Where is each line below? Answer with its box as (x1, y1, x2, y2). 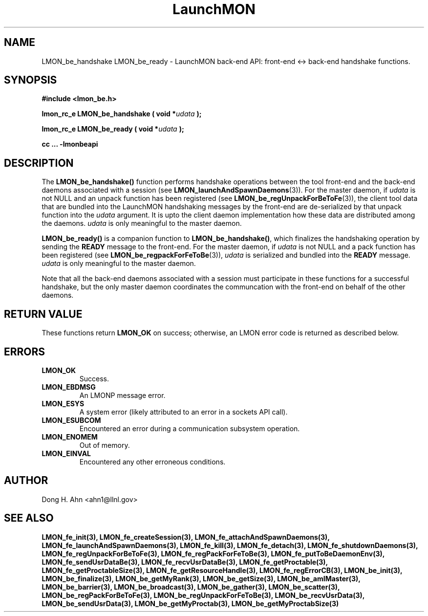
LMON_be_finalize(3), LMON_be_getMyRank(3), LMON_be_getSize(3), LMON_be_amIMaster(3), (42, 574, 361, 583)
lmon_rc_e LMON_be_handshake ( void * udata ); (42, 110, 202, 118)
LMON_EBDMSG (42, 382, 96, 391)
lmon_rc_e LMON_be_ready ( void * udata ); (42, 125, 184, 133)
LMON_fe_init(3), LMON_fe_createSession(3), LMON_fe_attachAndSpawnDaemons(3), (42, 532, 330, 541)
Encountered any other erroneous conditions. (79, 457, 226, 466)
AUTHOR (4, 474, 48, 487)
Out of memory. (79, 440, 130, 449)
